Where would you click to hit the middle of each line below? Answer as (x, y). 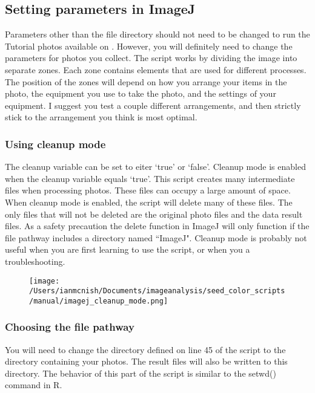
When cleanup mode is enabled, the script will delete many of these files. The (149, 202)
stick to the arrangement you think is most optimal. (101, 117)
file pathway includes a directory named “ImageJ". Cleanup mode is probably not (156, 237)
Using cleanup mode (55, 144)
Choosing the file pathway (70, 327)
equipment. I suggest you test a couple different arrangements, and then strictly (153, 105)
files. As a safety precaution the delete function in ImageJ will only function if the (157, 226)
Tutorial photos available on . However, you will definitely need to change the (149, 46)
